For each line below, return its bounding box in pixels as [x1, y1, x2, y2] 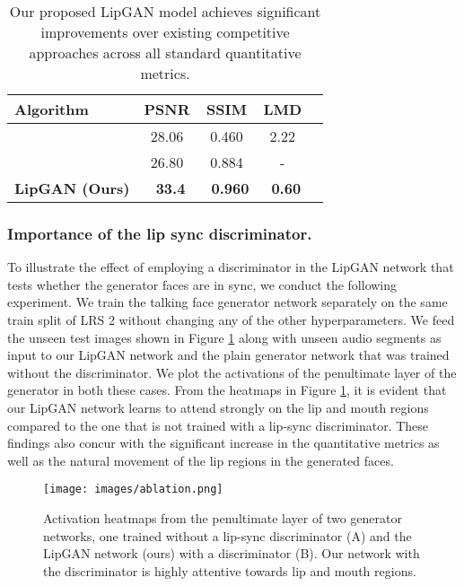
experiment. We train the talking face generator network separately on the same [7, 293, 448, 311]
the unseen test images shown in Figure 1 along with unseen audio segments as [7, 328, 442, 346]
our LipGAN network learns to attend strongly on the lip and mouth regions [7, 398, 429, 416]
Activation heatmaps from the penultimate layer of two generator [43, 509, 402, 527]
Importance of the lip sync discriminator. [7, 222, 312, 244]
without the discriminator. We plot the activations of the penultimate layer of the [7, 363, 457, 381]
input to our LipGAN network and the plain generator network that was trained [7, 345, 450, 364]
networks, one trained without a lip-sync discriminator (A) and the [43, 526, 412, 545]
